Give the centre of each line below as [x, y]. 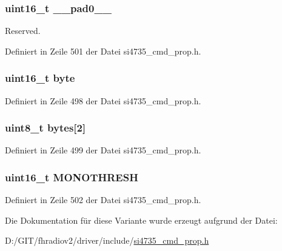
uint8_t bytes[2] [45, 128]
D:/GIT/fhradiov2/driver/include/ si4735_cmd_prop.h [107, 240]
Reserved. [23, 31]
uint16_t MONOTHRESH [72, 177]
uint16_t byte [40, 78]
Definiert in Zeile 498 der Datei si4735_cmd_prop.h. [103, 100]
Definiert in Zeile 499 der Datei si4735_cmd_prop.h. [103, 150]
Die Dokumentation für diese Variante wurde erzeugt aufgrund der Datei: [141, 220]
